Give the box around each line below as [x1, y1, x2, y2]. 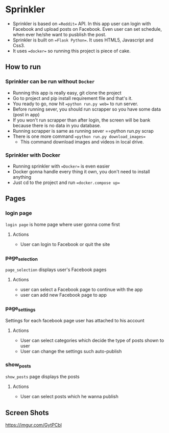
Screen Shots [5, 408, 50, 417]
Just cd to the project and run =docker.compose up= [12, 179, 120, 185]
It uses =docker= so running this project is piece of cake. [12, 48, 131, 54]
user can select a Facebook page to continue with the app [20, 286, 143, 293]
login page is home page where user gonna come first [5, 221, 120, 228]
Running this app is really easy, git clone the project [12, 90, 122, 96]
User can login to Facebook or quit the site [20, 241, 110, 247]
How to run [5, 63, 41, 71]
